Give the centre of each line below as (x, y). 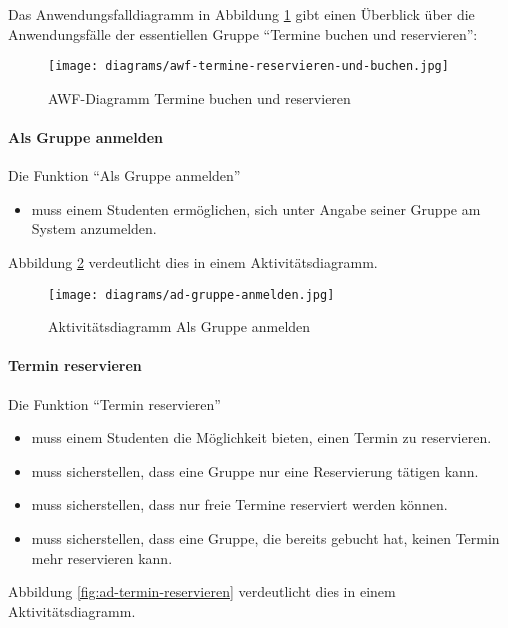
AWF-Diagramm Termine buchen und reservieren (199, 97)
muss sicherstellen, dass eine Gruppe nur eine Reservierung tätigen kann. (255, 470)
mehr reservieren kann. (102, 557)
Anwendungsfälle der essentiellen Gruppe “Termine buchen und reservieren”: (243, 33)
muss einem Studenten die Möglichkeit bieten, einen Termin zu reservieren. (261, 437)
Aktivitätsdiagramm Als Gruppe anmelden (179, 326)
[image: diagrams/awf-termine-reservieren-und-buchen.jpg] (248, 66)
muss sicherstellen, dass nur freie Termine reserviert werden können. (239, 504)
